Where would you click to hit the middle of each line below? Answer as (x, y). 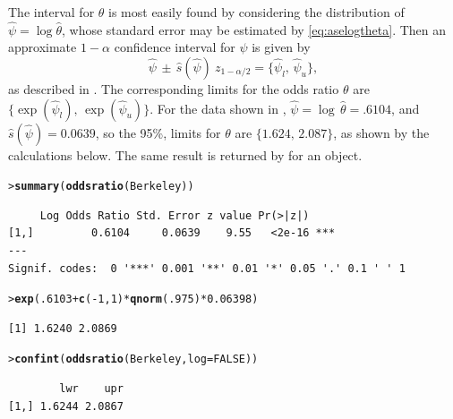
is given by (281, 47)
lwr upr (91, 389)
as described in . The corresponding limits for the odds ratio (174, 89)
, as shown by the (381, 132)
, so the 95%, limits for (158, 132)
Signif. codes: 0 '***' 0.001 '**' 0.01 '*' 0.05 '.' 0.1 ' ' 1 (207, 268)
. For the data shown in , (218, 108)
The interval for (51, 12)
